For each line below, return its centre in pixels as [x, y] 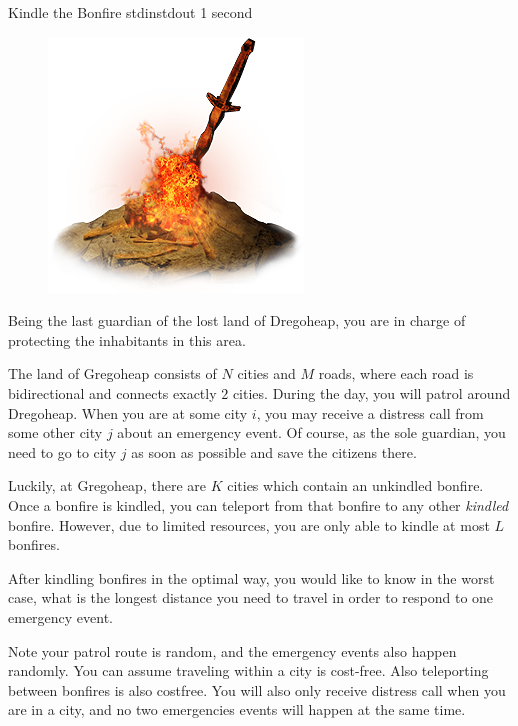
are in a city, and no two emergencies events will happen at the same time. [237, 709]
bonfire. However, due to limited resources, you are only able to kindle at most [249, 524]
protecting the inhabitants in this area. [127, 339]
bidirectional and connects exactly [112, 392]
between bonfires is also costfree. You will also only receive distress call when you [257, 689]
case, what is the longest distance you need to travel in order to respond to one [251, 597]
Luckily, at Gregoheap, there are [107, 485]
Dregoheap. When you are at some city [128, 412]
